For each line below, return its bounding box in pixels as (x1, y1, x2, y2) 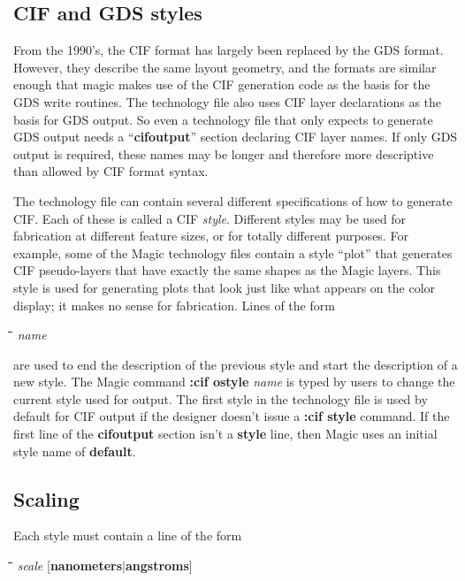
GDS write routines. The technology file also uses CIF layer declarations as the (13, 92, 442, 111)
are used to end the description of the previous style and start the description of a (13, 355, 458, 373)
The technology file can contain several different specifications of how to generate (13, 191, 453, 210)
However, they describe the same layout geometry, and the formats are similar (13, 57, 437, 76)
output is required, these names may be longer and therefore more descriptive (13, 144, 434, 163)
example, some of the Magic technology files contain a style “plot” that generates (13, 243, 453, 262)
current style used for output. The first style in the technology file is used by (13, 389, 428, 408)
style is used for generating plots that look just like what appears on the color (13, 278, 436, 296)
